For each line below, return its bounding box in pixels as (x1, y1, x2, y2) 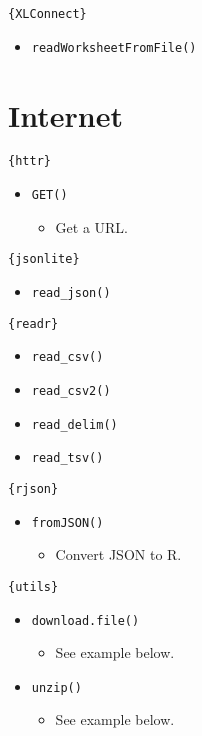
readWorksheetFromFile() (31, 40, 197, 55)
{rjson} (8, 481, 59, 496)
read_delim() (31, 417, 118, 432)
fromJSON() (31, 515, 104, 530)
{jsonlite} (8, 252, 80, 267)
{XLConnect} (8, 7, 87, 21)
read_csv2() (31, 383, 111, 398)
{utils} (8, 579, 59, 594)
